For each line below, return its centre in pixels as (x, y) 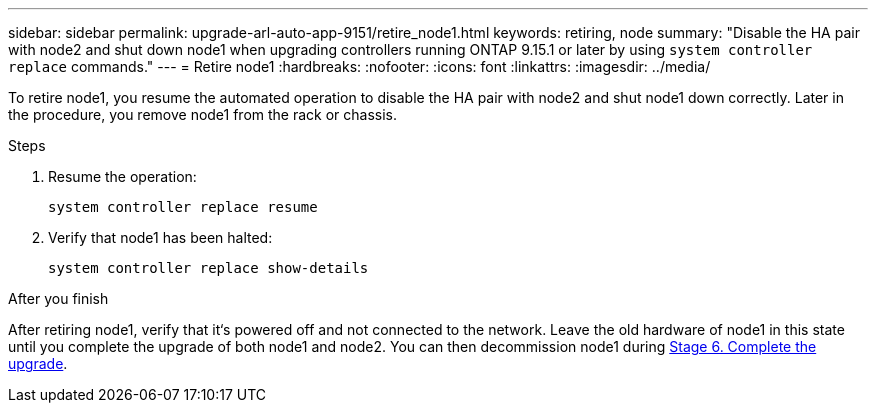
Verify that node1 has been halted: (160, 237)
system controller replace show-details (208, 268)
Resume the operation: (122, 176)
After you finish (58, 298)
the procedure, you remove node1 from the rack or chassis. (203, 114)
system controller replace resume (183, 207)
